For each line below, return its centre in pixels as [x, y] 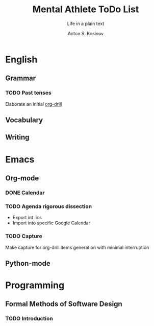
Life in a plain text [86, 24]
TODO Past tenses [29, 93]
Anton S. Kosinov [86, 33]
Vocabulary [24, 120]
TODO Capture [24, 236]
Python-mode [28, 263]
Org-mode [22, 178]
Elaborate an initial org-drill [34, 104]
